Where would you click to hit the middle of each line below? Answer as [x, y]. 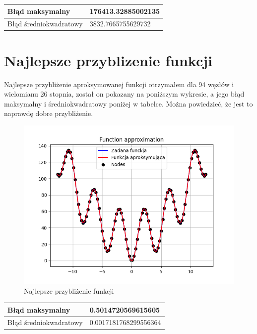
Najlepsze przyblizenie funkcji [108, 60]
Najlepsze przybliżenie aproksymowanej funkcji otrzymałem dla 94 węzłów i [119, 84]
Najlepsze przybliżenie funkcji [69, 290]
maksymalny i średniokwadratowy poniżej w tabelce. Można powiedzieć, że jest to [128, 103]
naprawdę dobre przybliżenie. [49, 113]
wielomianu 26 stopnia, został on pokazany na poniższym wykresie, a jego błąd [124, 94]
